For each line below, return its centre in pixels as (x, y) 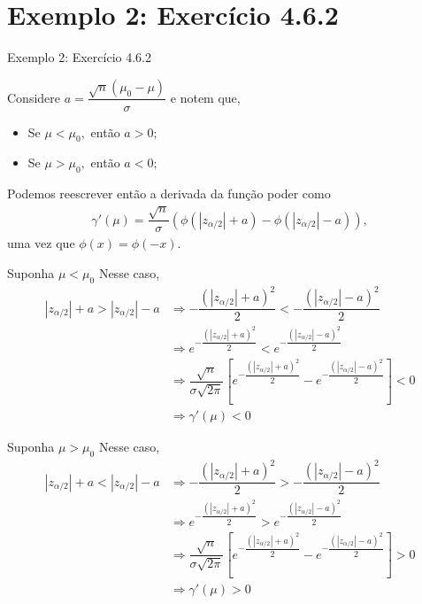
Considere (34, 97)
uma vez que (41, 243)
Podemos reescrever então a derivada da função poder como (169, 194)
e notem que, (205, 97)
